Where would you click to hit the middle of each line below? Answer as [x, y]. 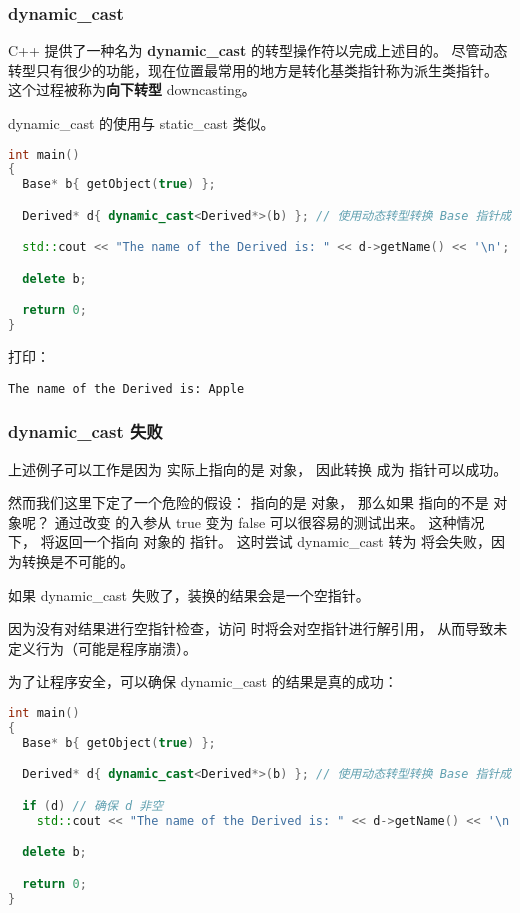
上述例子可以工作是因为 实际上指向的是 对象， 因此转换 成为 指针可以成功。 [258, 468]
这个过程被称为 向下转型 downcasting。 [132, 89]
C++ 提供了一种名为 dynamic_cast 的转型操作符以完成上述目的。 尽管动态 [258, 50]
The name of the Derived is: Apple [126, 388]
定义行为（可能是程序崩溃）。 [102, 647]
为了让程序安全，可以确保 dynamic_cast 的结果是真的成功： [203, 681]
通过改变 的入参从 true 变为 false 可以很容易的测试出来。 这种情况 [269, 521]
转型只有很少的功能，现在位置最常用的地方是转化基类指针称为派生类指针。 [253, 69]
